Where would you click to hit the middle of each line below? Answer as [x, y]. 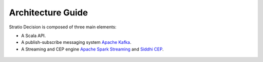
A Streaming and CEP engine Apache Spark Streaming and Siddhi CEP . [93, 49]
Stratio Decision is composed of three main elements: [63, 27]
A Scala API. [34, 36]
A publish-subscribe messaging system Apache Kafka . [76, 42]
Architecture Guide [48, 12]
